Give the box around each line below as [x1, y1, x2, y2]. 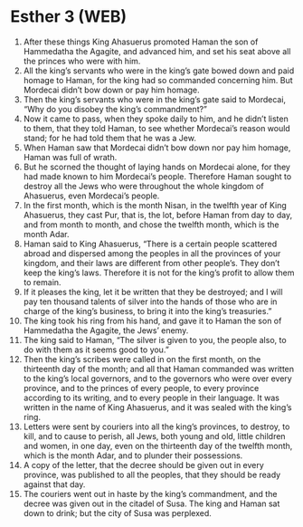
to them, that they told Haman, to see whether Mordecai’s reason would [23, 122, 290, 133]
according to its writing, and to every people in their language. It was [23, 392, 279, 403]
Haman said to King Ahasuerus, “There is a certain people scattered [23, 238, 278, 249]
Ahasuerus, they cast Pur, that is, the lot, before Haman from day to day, [23, 209, 293, 220]
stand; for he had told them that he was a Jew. [23, 132, 197, 143]
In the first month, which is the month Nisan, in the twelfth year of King [23, 199, 288, 210]
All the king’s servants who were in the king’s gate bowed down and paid [23, 65, 295, 76]
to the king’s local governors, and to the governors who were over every [23, 373, 292, 384]
